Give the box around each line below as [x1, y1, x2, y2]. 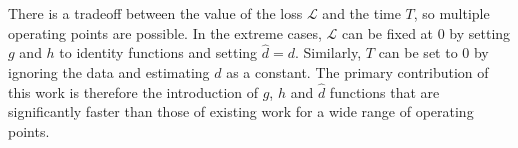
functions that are [329, 81, 440, 102]
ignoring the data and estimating [8, 62, 210, 82]
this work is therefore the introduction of [8, 81, 258, 102]
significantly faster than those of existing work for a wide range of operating [8, 101, 474, 122]
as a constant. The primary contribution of [226, 62, 489, 82]
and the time [322, 3, 401, 23]
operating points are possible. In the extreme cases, [8, 22, 322, 43]
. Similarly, [294, 42, 362, 63]
